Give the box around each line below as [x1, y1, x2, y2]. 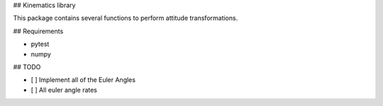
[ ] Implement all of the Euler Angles [30, 76, 136, 84]
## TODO [13, 62, 41, 71]
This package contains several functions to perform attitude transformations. [13, 14, 238, 23]
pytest [30, 40, 50, 49]
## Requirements [13, 27, 64, 35]
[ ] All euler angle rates [30, 86, 98, 94]
